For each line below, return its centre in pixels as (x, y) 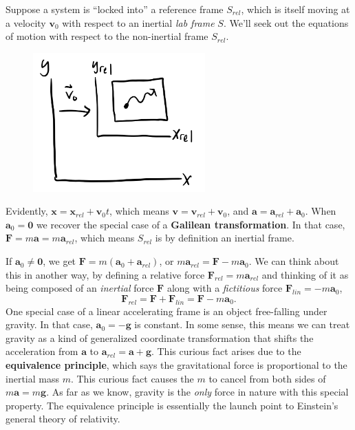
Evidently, (27, 211)
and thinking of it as (305, 274)
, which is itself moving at (295, 9)
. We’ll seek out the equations (286, 22)
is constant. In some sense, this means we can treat (242, 324)
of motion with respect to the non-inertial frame (107, 36)
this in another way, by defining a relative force (105, 274)
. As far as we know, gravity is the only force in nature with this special (197, 392)
